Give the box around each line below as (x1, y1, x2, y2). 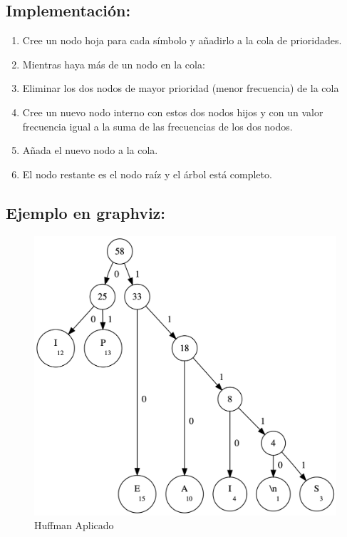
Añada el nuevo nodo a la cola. (22, 143, 158, 158)
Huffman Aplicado (34, 518, 114, 533)
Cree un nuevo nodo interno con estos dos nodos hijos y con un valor (22, 104, 323, 119)
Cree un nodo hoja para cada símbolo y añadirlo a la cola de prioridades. (22, 33, 342, 48)
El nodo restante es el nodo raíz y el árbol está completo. (22, 166, 272, 181)
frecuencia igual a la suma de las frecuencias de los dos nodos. (22, 118, 293, 133)
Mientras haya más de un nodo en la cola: (22, 56, 205, 71)
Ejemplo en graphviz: (6, 201, 166, 223)
